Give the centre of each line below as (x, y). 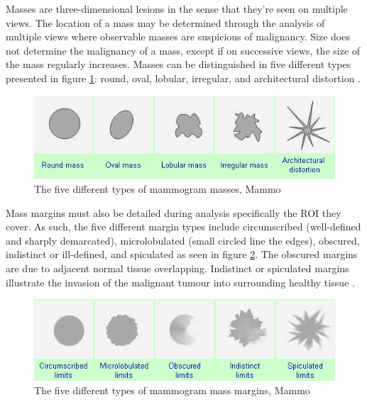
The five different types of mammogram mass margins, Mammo (172, 390)
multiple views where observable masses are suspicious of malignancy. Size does (178, 37)
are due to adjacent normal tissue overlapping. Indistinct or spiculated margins (177, 268)
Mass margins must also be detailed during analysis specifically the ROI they (174, 212)
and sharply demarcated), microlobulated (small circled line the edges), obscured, (183, 240)
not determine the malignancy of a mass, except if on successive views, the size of (183, 50)
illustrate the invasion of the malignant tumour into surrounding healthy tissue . (180, 282)
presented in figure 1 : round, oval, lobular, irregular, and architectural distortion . (183, 78)
